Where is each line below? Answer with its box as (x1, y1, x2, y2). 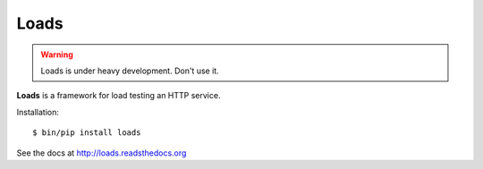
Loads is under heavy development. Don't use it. (40, 65, 219, 76)
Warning (40, 49, 73, 60)
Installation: (16, 106, 60, 117)
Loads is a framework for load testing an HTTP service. (16, 90, 221, 101)
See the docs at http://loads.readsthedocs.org (16, 148, 187, 158)
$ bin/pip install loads (32, 128, 141, 138)
